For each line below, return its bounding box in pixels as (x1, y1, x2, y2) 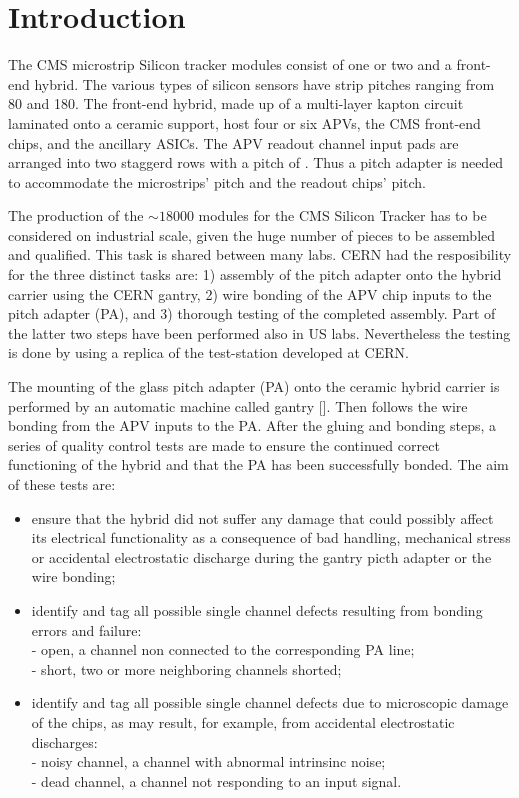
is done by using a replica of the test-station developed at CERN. (8, 342, 409, 363)
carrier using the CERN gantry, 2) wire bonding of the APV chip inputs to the (8, 283, 492, 304)
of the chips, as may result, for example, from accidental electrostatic (31, 711, 455, 732)
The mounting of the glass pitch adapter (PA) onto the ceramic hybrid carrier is (8, 376, 500, 397)
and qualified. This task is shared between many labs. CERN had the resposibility (8, 244, 512, 265)
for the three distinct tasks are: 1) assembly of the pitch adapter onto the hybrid (8, 264, 502, 285)
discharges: (31, 731, 98, 752)
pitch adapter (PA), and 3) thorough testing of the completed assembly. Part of (8, 303, 496, 324)
